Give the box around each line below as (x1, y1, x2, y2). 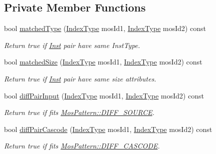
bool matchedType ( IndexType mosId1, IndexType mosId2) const (4, 23, 206, 33)
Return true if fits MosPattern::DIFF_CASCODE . (4, 140, 160, 151)
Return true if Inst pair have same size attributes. (4, 73, 156, 83)
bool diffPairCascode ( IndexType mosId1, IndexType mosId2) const (4, 123, 212, 134)
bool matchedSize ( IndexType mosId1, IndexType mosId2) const (4, 56, 202, 67)
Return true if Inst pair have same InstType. (4, 39, 140, 50)
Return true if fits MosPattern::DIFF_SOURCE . (4, 107, 154, 117)
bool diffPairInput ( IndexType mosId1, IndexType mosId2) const (4, 90, 204, 100)
